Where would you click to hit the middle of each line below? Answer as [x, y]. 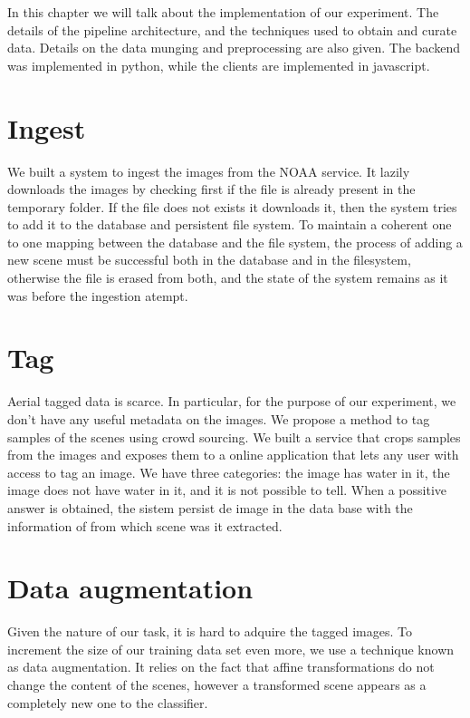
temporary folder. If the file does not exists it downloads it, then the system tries [232, 206]
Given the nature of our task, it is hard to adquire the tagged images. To [210, 631]
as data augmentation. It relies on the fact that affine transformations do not [221, 667]
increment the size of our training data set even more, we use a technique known [231, 649]
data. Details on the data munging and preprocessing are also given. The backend [234, 48]
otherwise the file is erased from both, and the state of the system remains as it [228, 278]
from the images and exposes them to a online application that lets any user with [233, 455]
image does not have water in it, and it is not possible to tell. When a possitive [227, 490]
